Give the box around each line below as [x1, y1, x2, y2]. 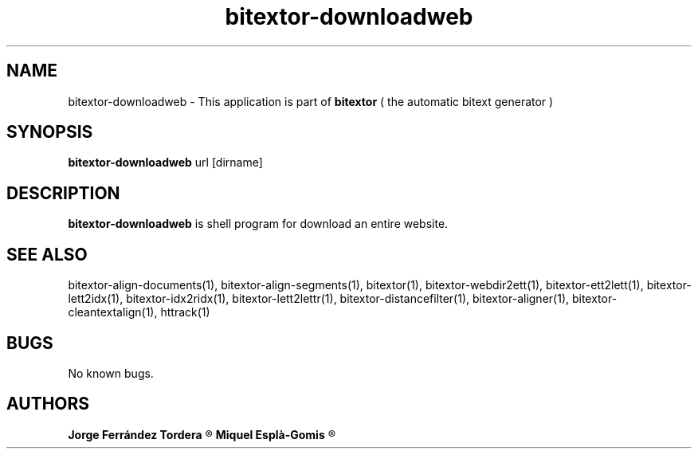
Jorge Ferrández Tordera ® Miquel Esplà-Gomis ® [68, 427, 336, 441]
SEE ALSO [6, 244, 88, 265]
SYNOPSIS [6, 122, 93, 143]
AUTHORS [6, 394, 90, 414]
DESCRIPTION [6, 182, 120, 203]
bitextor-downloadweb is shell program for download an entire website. [68, 217, 449, 231]
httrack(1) [160, 305, 210, 320]
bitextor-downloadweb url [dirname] [68, 155, 263, 170]
